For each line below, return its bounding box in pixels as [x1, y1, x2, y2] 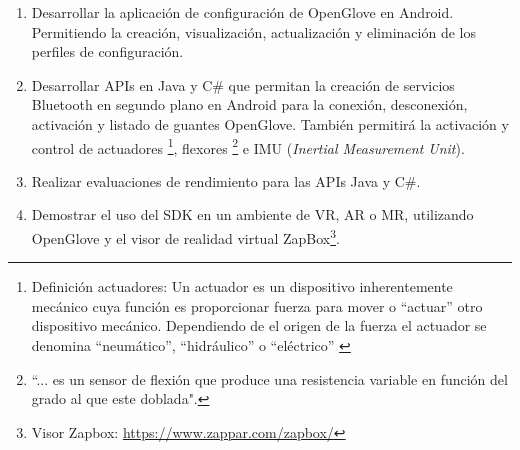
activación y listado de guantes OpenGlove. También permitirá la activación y [31, 113, 509, 134]
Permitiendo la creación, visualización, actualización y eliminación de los [31, 21, 476, 42]
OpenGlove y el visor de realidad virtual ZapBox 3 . [31, 225, 340, 248]
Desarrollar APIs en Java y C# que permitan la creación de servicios [31, 74, 455, 95]
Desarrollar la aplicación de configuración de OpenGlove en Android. [31, 2, 454, 22]
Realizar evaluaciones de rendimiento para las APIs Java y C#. [31, 170, 421, 191]
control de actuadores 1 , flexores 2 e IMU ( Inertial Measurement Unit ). [31, 134, 465, 158]
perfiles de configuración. [31, 41, 184, 62]
